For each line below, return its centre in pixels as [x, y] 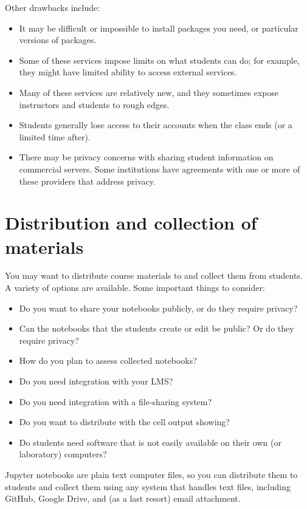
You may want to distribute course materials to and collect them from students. [154, 275]
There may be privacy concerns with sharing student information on [146, 157]
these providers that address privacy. [87, 181]
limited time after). [55, 136]
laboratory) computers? [63, 454]
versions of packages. [58, 40]
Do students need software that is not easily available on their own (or [150, 442]
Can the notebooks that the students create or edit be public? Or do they [157, 328]
